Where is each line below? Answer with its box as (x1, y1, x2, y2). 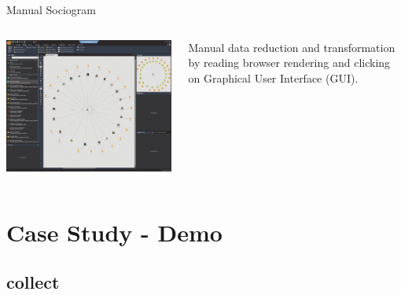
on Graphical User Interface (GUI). (188, 69, 359, 86)
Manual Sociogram (6, 2, 97, 17)
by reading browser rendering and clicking (188, 54, 391, 71)
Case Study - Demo (6, 216, 223, 248)
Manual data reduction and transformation (188, 39, 395, 55)
